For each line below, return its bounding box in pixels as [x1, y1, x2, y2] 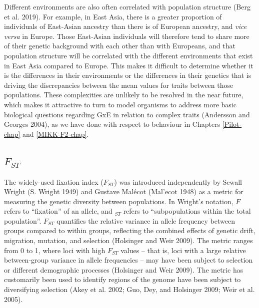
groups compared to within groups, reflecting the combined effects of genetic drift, [4, 225, 255, 236]
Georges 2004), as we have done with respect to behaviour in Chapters [4, 119, 220, 129]
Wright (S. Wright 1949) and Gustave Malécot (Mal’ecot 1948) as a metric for [4, 186, 243, 197]
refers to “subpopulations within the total [123, 206, 251, 216]
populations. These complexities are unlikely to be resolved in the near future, [4, 89, 243, 100]
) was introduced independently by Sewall [114, 176, 242, 187]
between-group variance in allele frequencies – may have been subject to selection [4, 255, 253, 265]
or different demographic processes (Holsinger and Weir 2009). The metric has [4, 264, 243, 275]
